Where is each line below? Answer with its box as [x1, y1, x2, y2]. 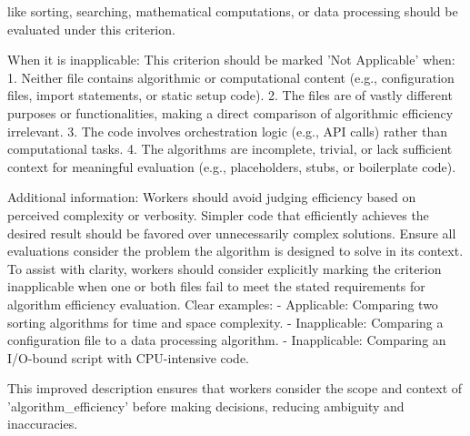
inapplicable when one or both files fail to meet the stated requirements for [7, 277, 425, 296]
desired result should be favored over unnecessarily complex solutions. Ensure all [7, 223, 456, 242]
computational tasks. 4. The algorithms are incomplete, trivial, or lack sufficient [7, 139, 453, 158]
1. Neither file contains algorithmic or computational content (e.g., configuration [7, 67, 455, 86]
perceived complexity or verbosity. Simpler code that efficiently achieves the [7, 205, 429, 224]
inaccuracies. [7, 414, 78, 433]
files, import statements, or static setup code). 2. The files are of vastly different [7, 86, 453, 105]
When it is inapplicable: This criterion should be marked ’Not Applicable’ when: [7, 50, 455, 69]
